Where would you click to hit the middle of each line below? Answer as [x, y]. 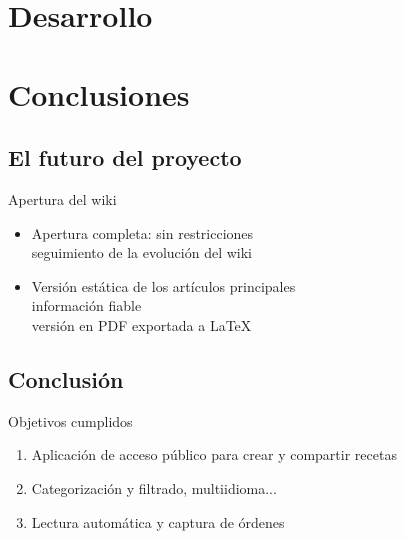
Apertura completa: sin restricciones [142, 232]
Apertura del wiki [62, 198]
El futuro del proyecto [125, 157]
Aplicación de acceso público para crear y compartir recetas [214, 454]
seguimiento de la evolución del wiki [141, 252]
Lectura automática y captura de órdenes [158, 521]
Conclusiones [99, 93]
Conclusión [66, 378]
